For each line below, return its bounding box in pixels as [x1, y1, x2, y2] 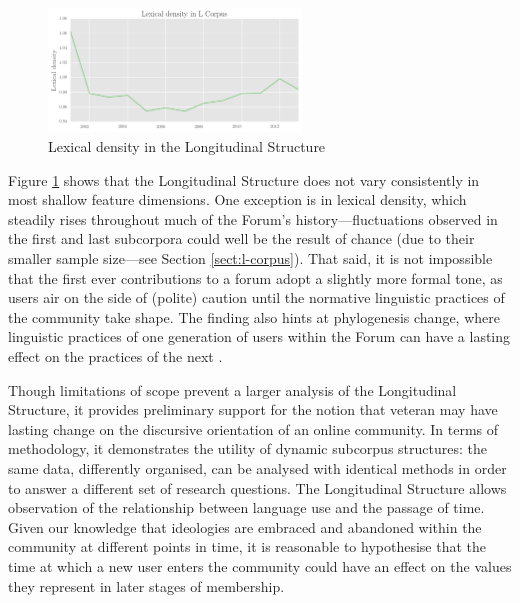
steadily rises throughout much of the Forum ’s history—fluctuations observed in [8, 208, 498, 229]
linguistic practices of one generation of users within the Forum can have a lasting [8, 326, 511, 347]
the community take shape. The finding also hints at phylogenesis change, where [8, 306, 500, 327]
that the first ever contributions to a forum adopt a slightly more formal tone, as [8, 267, 503, 288]
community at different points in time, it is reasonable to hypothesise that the [8, 536, 487, 557]
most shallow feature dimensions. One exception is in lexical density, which [8, 189, 467, 210]
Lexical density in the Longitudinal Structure [48, 136, 326, 157]
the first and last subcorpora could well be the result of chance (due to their [8, 228, 475, 249]
